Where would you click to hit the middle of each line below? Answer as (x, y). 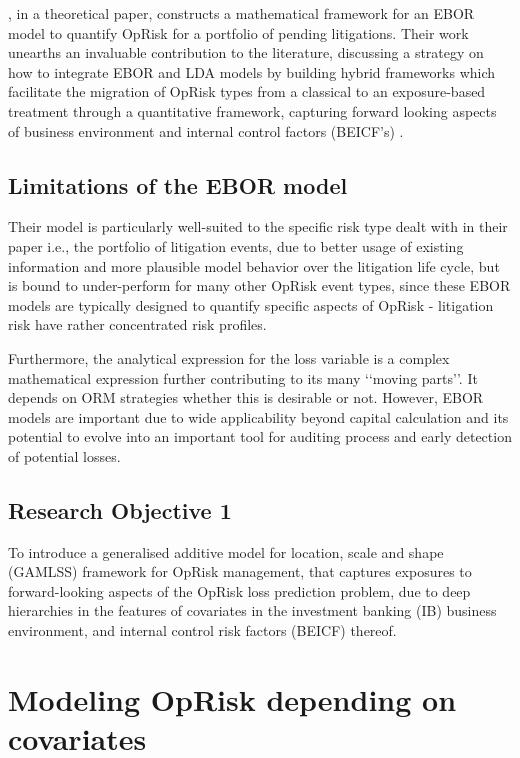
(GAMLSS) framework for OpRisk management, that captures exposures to (240, 571)
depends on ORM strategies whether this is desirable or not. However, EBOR (246, 397)
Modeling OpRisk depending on (232, 698)
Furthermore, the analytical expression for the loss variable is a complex (229, 357)
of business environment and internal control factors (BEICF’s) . (206, 130)
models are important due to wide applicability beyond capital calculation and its (258, 416)
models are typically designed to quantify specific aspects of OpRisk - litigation (251, 304)
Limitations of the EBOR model (178, 184)
